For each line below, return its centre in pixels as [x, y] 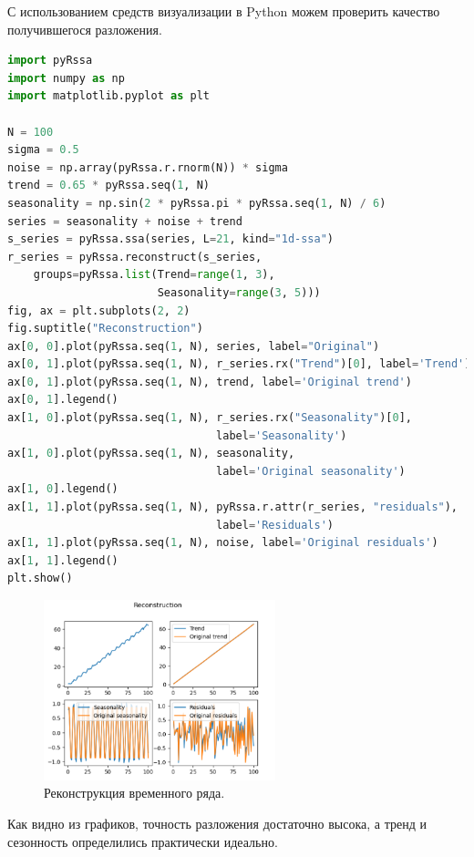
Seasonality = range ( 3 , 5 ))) [239, 292]
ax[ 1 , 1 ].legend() [63, 560]
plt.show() [40, 578]
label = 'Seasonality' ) [282, 435]
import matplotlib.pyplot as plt [108, 96]
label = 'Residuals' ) [275, 525]
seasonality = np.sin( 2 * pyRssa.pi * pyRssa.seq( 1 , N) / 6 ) [197, 203]
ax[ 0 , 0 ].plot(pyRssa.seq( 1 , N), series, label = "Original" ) [194, 346]
